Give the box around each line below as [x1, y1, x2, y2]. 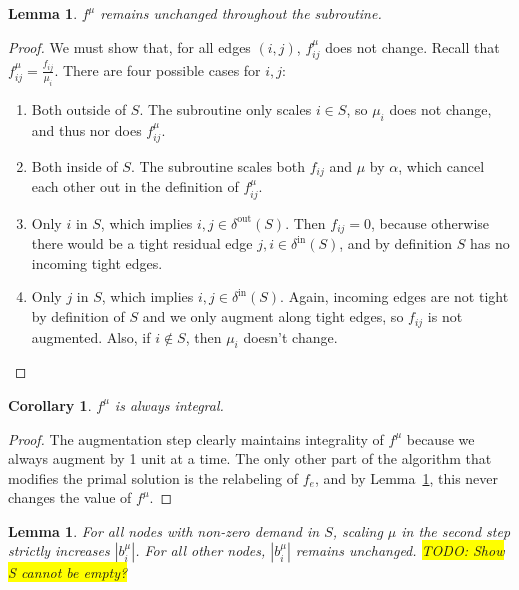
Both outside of [31, 98, 127, 119]
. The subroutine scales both [130, 155, 305, 176]
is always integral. [114, 394, 224, 415]
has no [470, 233, 510, 254]
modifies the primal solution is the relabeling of [8, 467, 299, 488]
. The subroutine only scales [139, 98, 312, 119]
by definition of [31, 306, 125, 327]
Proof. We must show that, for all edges [8, 36, 251, 57]
